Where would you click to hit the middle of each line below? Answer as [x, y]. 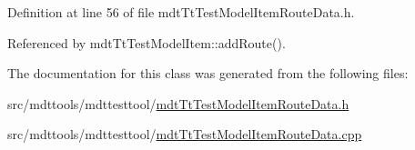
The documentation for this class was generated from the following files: [208, 73]
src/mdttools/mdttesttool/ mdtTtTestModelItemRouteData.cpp [185, 134]
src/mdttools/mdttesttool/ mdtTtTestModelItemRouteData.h [178, 103]
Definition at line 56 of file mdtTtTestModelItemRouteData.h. [181, 12]
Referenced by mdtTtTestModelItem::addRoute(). [147, 42]
